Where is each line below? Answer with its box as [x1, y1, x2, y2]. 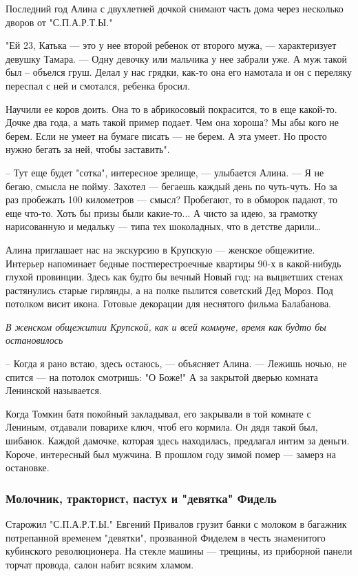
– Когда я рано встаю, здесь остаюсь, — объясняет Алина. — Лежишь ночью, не [6, 356, 347, 371]
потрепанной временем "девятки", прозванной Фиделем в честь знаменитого [6, 530, 326, 544]
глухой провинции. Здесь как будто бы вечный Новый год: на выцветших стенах [6, 269, 344, 284]
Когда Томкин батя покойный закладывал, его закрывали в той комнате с [6, 406, 311, 420]
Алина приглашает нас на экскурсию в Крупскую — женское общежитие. [6, 242, 315, 256]
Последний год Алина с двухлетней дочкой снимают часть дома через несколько [6, 1, 344, 15]
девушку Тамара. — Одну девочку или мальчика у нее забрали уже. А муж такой [6, 51, 347, 65]
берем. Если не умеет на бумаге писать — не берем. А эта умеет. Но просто [6, 128, 327, 143]
